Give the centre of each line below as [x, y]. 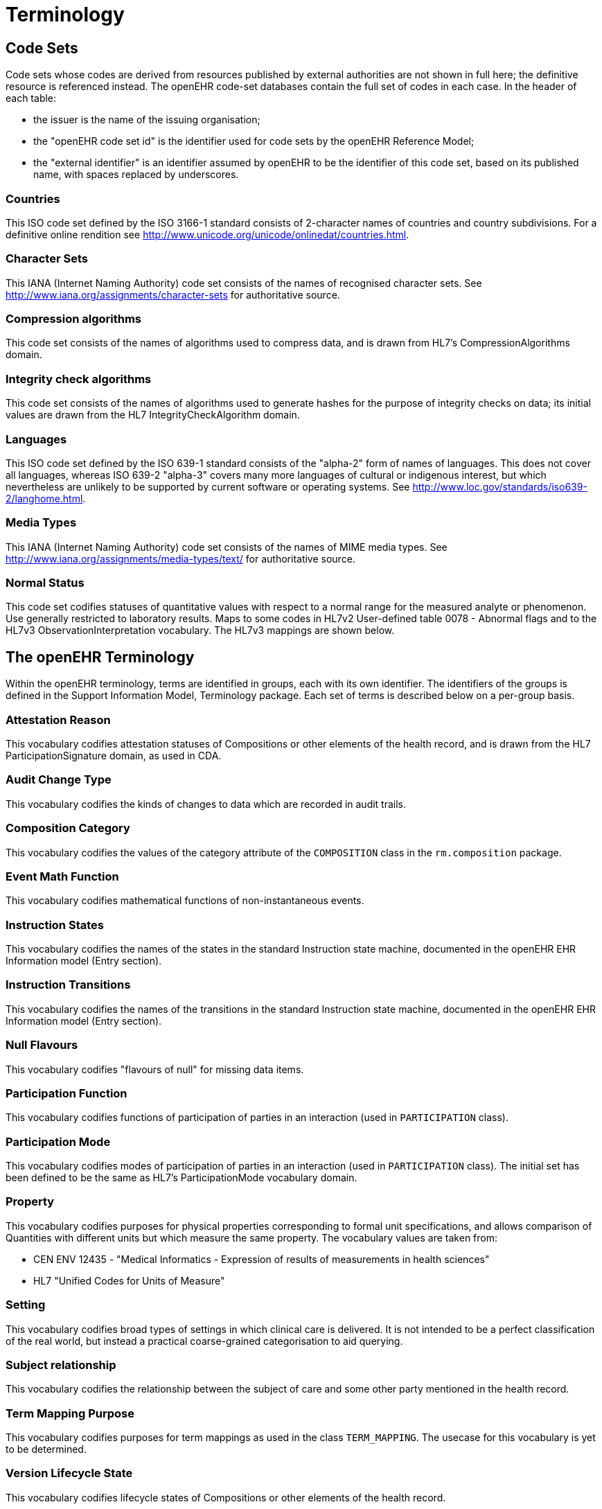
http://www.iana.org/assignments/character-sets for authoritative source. [173, 294]
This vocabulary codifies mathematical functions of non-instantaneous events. [185, 901]
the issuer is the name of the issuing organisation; [147, 120]
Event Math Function [62, 876]
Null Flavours [42, 1045]
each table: [31, 98]
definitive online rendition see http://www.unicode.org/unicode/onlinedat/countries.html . [207, 234]
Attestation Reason [58, 720]
